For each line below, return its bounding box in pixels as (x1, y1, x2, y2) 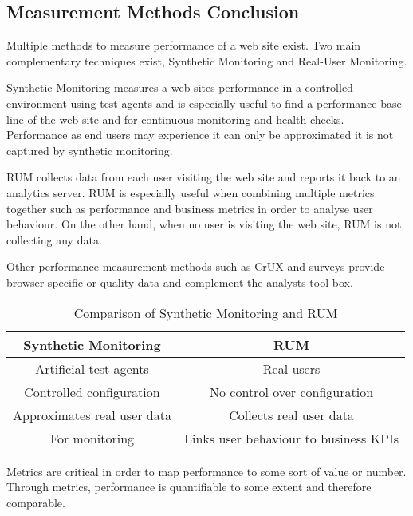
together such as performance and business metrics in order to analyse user (6, 200, 373, 216)
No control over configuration (210, 382, 374, 401)
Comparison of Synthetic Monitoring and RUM (73, 303, 338, 322)
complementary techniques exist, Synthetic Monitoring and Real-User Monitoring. (6, 52, 407, 69)
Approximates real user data (13, 405, 171, 424)
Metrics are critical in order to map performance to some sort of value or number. (6, 462, 407, 479)
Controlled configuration (24, 382, 160, 401)
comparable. (6, 494, 65, 510)
